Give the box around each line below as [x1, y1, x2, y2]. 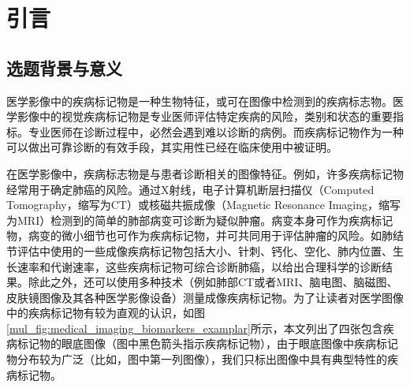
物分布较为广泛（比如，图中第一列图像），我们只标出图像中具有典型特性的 [6, 351, 387, 367]
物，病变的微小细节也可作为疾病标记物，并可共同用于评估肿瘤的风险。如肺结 [6, 227, 404, 244]
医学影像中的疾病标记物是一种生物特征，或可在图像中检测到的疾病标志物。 [6, 92, 393, 109]
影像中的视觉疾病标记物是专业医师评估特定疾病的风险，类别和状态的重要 [17, 108, 393, 125]
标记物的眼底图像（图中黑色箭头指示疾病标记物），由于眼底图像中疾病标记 [17, 335, 398, 352]
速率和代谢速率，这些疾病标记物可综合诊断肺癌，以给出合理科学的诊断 [17, 258, 382, 274]
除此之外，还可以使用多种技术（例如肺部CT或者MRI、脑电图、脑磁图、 [28, 274, 398, 290]
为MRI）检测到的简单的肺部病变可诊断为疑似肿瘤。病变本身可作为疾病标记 [6, 211, 393, 228]
